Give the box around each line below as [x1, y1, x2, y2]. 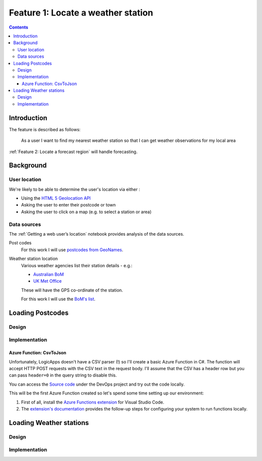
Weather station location [9, 256, 58, 262]
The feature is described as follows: [9, 126, 81, 132]
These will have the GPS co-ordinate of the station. [21, 287, 123, 293]
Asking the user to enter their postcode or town [21, 202, 116, 208]
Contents [9, 24, 29, 30]
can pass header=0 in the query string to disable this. [9, 372, 117, 378]
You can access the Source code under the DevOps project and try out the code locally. [9, 381, 185, 387]
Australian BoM [33, 271, 64, 277]
